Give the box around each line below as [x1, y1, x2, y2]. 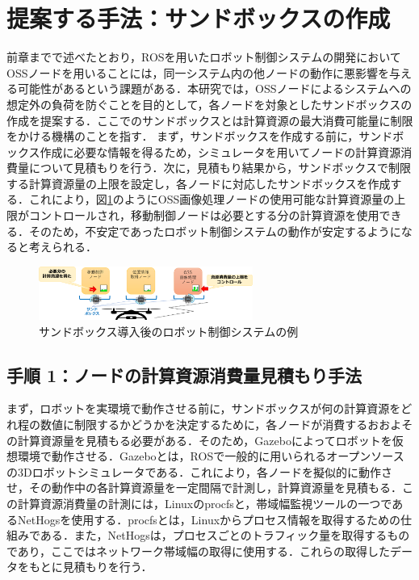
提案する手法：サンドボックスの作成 [6, 2, 391, 35]
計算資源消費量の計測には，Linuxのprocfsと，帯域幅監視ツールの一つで [17, 494, 392, 511]
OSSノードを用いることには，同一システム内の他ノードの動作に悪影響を [6, 64, 390, 81]
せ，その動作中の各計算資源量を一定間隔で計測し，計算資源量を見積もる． [6, 479, 402, 496]
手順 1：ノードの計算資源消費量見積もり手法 [6, 362, 362, 387]
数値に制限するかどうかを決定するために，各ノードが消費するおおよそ [40, 415, 413, 432]
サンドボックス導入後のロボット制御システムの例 [39, 322, 299, 339]
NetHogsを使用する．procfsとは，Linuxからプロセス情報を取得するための [17, 511, 401, 527]
